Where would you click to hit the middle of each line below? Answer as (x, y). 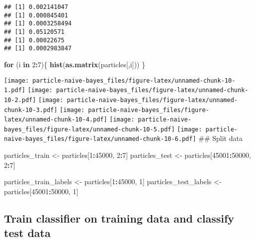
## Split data (220, 138)
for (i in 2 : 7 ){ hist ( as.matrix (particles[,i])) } (75, 64)
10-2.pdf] (20, 100)
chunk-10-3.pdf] (31, 110)
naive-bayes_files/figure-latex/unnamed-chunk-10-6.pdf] (100, 139)
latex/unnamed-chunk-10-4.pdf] (56, 120)
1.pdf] (15, 90)
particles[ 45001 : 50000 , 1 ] (41, 191)
